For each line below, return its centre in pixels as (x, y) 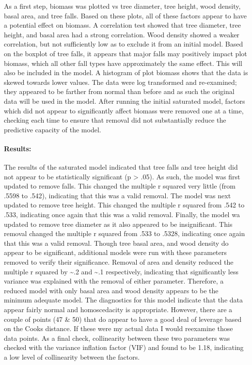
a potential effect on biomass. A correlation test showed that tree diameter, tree (122, 25)
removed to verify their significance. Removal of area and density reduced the (119, 262)
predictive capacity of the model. (53, 129)
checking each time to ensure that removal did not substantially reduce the (115, 120)
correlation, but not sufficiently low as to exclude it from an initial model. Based (124, 44)
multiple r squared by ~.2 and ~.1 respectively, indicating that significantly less (121, 271)
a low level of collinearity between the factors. (72, 357)
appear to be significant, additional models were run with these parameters (115, 252)
